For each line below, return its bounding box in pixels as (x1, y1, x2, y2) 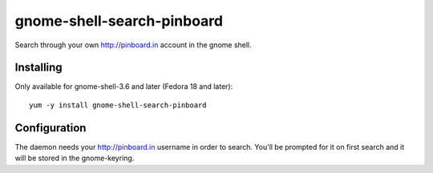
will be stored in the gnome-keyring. (14, 153, 135, 163)
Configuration (14, 121, 87, 135)
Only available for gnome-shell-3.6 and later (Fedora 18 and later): (14, 82, 233, 91)
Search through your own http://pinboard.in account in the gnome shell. (14, 40, 252, 50)
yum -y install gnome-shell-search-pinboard (29, 100, 208, 110)
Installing (14, 61, 63, 74)
